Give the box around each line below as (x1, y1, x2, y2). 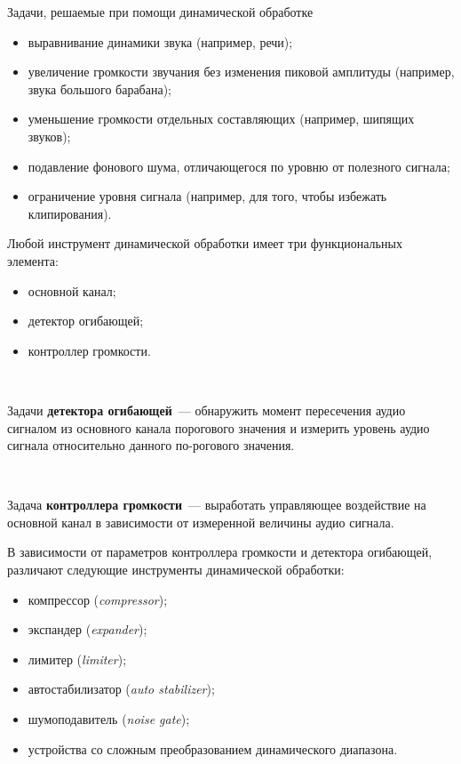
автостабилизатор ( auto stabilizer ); (28, 680, 215, 698)
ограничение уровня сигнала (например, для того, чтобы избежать (28, 187, 387, 205)
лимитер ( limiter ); (28, 649, 127, 668)
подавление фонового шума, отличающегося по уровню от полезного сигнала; (28, 157, 450, 175)
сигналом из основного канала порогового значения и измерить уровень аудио (7, 418, 430, 437)
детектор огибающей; (28, 311, 144, 330)
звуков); (28, 126, 71, 145)
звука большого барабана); (28, 79, 172, 98)
